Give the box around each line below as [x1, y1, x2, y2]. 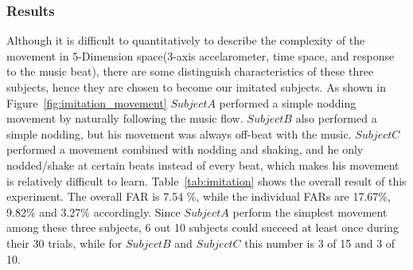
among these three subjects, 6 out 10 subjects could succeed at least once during [6, 219, 399, 236]
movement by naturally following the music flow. [6, 110, 244, 127]
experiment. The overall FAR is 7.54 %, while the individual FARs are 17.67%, [6, 188, 391, 205]
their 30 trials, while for [6, 234, 123, 251]
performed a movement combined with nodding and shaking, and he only [6, 141, 364, 158]
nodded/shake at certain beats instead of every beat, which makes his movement [6, 156, 399, 173]
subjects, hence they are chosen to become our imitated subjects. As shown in [6, 79, 386, 95]
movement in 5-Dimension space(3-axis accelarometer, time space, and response [6, 47, 395, 64]
